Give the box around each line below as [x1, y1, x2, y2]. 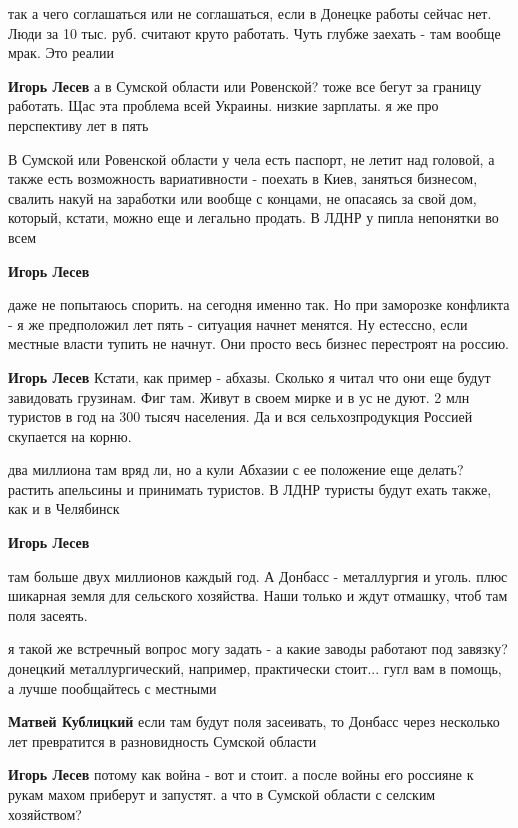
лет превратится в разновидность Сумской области [8, 730, 317, 751]
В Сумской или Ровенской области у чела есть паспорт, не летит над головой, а [8, 148, 495, 169]
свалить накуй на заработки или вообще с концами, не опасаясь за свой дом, [8, 187, 477, 208]
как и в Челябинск [8, 498, 120, 519]
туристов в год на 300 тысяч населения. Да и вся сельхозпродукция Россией [8, 406, 473, 427]
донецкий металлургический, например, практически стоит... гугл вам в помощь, [8, 658, 502, 679]
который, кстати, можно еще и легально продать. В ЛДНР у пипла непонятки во [8, 207, 499, 228]
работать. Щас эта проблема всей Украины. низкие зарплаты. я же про [8, 95, 439, 116]
